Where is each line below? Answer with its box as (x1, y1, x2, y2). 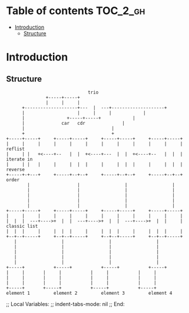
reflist (6, 146, 25, 152)
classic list (6, 223, 38, 229)
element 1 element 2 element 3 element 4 (6, 290, 173, 296)
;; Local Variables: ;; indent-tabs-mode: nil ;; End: (6, 300, 125, 307)
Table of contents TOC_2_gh (6, 4, 145, 18)
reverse (6, 167, 25, 172)
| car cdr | (21, 120, 125, 126)
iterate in (6, 156, 33, 162)
